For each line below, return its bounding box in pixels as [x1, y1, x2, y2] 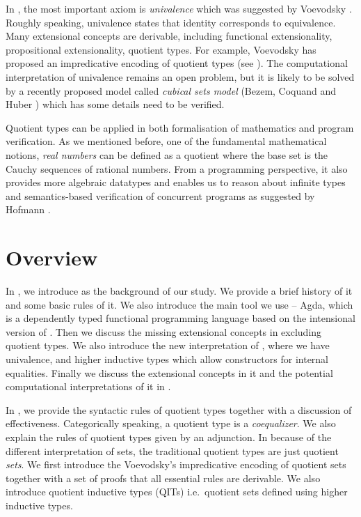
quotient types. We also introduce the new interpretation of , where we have [6, 338, 330, 353]
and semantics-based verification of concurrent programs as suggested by [6, 188, 315, 203]
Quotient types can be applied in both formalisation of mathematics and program [6, 120, 354, 134]
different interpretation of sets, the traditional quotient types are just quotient [6, 443, 339, 458]
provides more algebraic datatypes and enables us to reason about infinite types [6, 175, 346, 190]
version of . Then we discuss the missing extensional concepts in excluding [6, 324, 322, 339]
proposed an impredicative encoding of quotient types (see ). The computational [6, 56, 348, 70]
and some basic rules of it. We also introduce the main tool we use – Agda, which [6, 297, 353, 311]
